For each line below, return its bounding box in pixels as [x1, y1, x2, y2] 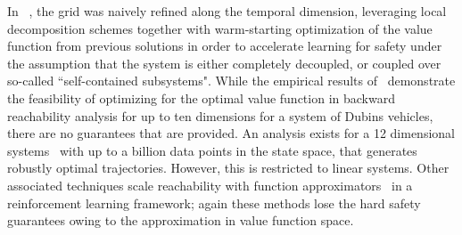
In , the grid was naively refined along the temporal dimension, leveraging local [7, 2, 447, 20]
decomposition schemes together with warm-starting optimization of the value [7, 19, 433, 37]
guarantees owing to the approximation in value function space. [7, 211, 354, 230]
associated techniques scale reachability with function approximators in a [7, 175, 413, 194]
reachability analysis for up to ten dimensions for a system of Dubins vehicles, [7, 106, 433, 125]
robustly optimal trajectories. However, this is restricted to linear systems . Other [7, 158, 450, 177]
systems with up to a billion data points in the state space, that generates [7, 141, 417, 159]
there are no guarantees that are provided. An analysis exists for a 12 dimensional [7, 124, 455, 142]
